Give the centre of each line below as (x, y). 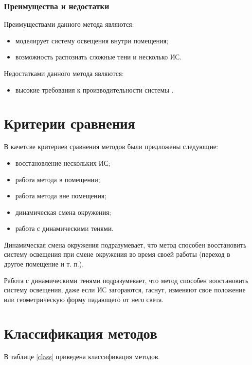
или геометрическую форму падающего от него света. (84, 299)
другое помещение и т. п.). (44, 264)
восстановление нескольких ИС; (63, 163)
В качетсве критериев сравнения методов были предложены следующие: (111, 146)
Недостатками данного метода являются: (64, 73)
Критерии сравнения (70, 123)
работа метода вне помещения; (61, 196)
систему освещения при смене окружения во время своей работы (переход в (117, 254)
